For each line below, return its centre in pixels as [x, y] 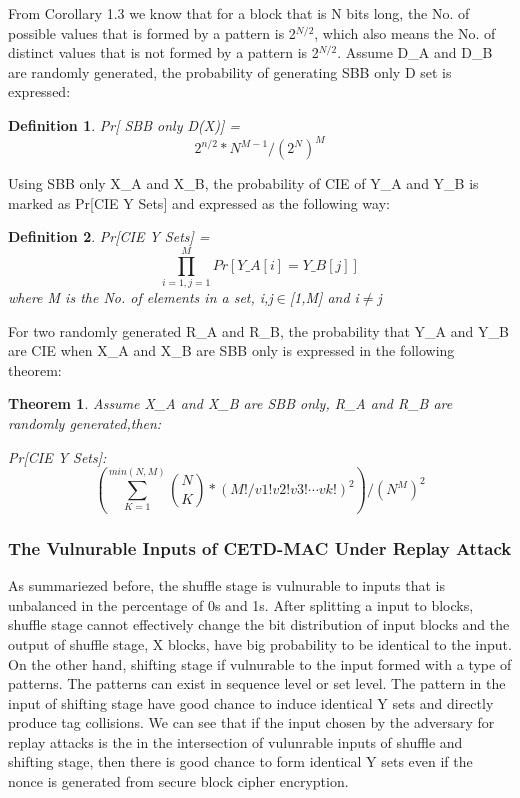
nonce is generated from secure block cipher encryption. [178, 781]
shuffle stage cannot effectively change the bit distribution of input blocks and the [259, 624]
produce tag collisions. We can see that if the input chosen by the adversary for [251, 722]
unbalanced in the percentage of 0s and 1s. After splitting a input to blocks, [241, 604]
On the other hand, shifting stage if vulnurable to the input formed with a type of [260, 663]
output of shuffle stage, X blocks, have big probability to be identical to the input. [260, 643]
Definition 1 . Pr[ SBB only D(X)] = [124, 124]
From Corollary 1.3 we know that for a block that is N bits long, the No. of [239, 13]
